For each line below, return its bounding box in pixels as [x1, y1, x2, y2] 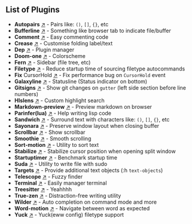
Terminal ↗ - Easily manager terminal [14, 179, 107, 186]
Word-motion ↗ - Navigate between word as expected [14, 204, 150, 211]
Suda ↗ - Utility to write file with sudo [14, 160, 108, 167]
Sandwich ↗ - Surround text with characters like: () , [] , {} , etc [14, 116, 170, 123]
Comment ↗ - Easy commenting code [14, 33, 109, 41]
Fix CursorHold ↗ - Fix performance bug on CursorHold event [14, 71, 166, 78]
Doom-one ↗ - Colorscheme [14, 52, 86, 59]
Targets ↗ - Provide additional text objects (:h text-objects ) [14, 167, 163, 174]
